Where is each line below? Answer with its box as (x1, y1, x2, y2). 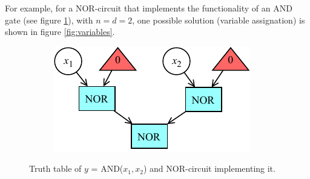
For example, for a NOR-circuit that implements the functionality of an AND (5, 2, 292, 14)
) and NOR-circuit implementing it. (143, 162, 275, 175)
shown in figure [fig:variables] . (5, 25, 115, 38)
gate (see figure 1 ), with (5, 13, 93, 26)
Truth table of (29, 162, 82, 175)
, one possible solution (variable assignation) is (132, 13, 305, 26)
